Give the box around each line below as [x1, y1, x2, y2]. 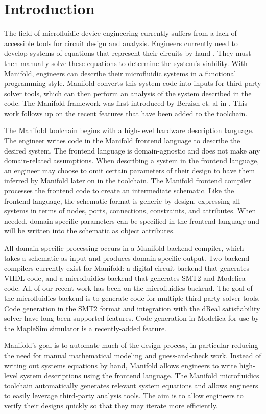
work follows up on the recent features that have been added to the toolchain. [4, 107, 248, 118]
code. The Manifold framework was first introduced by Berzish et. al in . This [4, 98, 247, 108]
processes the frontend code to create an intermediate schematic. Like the [4, 185, 234, 196]
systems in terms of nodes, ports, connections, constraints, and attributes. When [4, 205, 256, 216]
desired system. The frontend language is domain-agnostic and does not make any [4, 145, 260, 156]
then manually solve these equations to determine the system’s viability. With [4, 57, 248, 68]
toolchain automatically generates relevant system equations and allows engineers [4, 380, 258, 390]
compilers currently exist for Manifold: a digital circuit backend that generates [4, 263, 249, 273]
